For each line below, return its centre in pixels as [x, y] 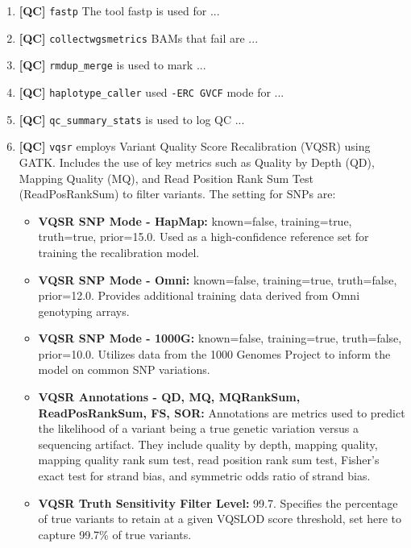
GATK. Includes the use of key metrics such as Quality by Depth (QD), [197, 162]
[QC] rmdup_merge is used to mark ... [112, 65]
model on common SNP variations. [124, 369]
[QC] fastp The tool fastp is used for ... [119, 10]
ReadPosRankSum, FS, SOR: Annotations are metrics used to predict [222, 412]
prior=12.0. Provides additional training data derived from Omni [199, 295]
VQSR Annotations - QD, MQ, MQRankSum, [169, 397]
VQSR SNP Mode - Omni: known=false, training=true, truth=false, [218, 279]
